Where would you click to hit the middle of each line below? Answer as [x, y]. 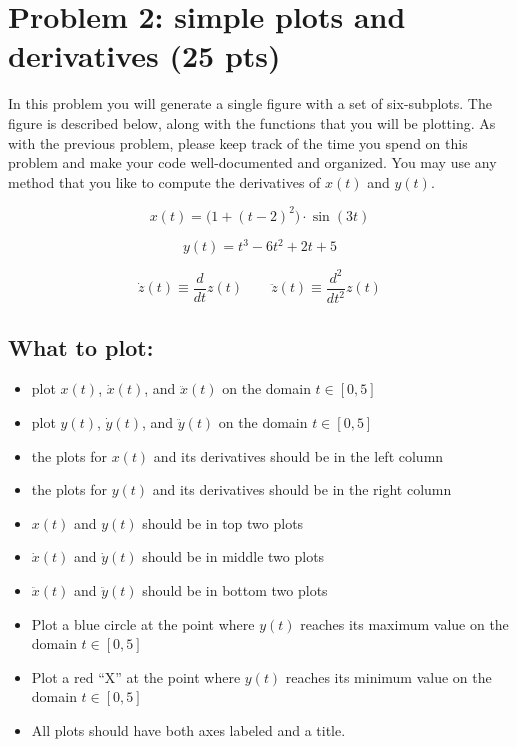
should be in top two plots [223, 522]
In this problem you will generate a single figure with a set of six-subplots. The [250, 103]
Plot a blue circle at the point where [143, 623]
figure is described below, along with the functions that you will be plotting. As [252, 122]
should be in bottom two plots [235, 589]
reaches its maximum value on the [404, 623]
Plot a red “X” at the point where [136, 676]
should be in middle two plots [233, 556]
